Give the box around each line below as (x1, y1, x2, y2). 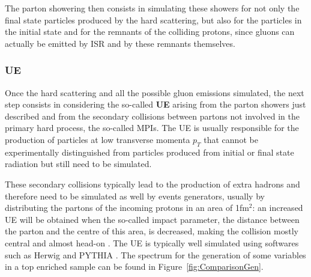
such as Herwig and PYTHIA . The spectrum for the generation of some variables (5, 248, 306, 261)
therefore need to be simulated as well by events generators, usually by (5, 189, 265, 202)
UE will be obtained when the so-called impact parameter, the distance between (5, 213, 300, 225)
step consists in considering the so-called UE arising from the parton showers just (5, 98, 306, 111)
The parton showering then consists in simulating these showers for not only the (5, 2, 300, 14)
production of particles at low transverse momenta (5, 133, 190, 145)
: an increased (252, 201, 303, 214)
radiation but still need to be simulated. (5, 157, 152, 170)
